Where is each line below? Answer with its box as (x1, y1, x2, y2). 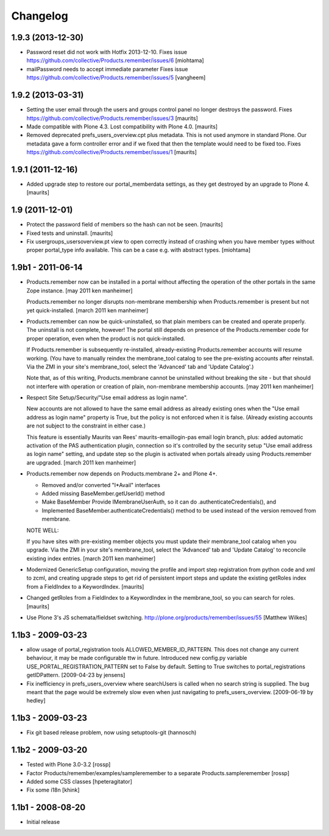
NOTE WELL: (26, 527, 59, 534)
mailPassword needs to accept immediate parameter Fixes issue (26, 65, 188, 72)
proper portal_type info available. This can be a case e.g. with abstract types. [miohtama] (26, 247, 251, 254)
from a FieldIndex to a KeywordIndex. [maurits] (26, 583, 144, 590)
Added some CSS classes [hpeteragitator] (26, 778, 132, 785)
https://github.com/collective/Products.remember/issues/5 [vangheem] (26, 74, 206, 82)
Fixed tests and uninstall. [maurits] (26, 229, 113, 237)
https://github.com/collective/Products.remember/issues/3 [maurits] (26, 114, 198, 122)
